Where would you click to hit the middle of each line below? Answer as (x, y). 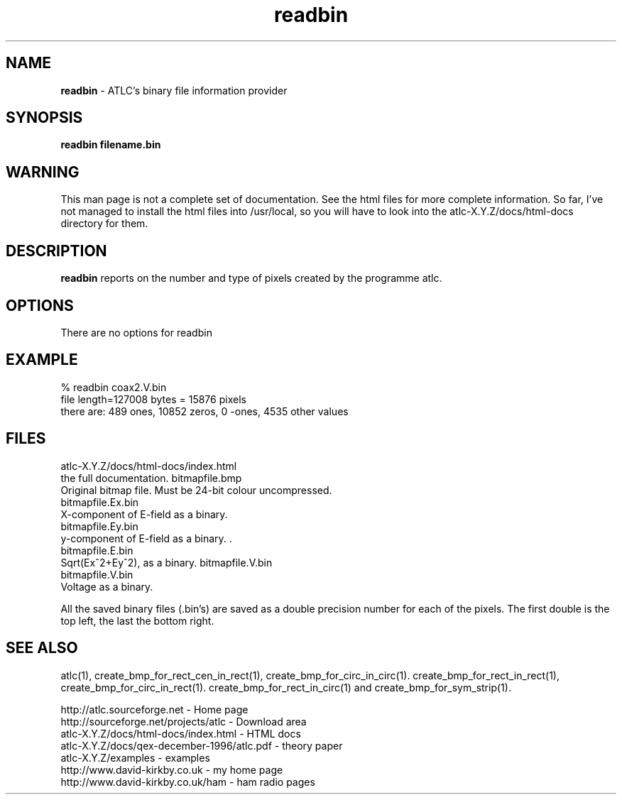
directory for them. (104, 224)
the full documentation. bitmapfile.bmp (151, 478)
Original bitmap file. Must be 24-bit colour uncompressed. (196, 490)
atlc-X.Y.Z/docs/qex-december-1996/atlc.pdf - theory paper (202, 745)
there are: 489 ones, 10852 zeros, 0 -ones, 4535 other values (204, 411)
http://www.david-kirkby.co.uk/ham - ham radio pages (188, 782)
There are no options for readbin (136, 332)
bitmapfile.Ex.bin (100, 502)
